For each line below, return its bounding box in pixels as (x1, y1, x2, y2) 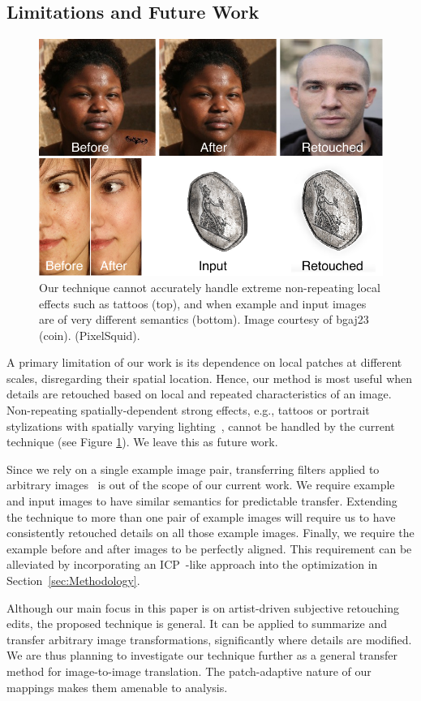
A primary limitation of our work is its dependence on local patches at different (6, 354, 402, 371)
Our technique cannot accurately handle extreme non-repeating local (39, 278, 380, 295)
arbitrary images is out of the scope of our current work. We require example (6, 476, 395, 493)
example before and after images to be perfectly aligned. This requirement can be (6, 540, 412, 557)
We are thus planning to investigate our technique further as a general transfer (6, 647, 398, 664)
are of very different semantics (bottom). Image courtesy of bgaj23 (39, 311, 369, 328)
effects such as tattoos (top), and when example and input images (39, 295, 367, 312)
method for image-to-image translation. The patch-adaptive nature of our (6, 662, 372, 679)
